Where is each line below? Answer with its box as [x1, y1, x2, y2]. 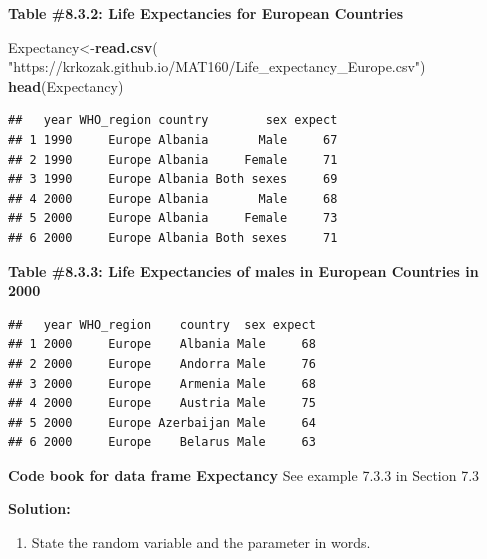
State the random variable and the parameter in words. [31, 532, 371, 553]
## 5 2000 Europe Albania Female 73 [8, 211, 338, 226]
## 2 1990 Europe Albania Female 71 [8, 152, 338, 167]
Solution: [8, 498, 71, 519]
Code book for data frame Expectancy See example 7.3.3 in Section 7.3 [8, 464, 480, 485]
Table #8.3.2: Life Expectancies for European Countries [8, 3, 404, 23]
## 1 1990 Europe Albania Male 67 [8, 132, 338, 147]
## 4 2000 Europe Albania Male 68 [8, 191, 338, 206]
